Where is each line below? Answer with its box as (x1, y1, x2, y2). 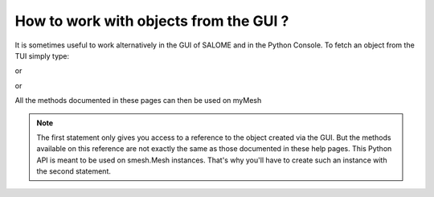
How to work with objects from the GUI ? (14, 12, 289, 30)
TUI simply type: (14, 51, 70, 60)
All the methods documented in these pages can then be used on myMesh (14, 96, 262, 105)
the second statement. (36, 166, 112, 176)
